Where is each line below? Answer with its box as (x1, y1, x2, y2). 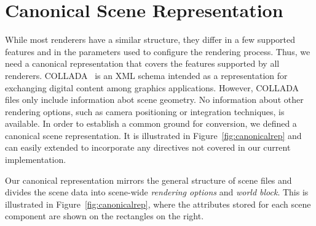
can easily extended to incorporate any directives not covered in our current (5, 141, 291, 154)
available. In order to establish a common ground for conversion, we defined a (5, 117, 297, 130)
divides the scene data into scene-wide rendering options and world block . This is (5, 186, 309, 198)
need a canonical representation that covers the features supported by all (5, 57, 280, 70)
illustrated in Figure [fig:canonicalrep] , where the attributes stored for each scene (5, 197, 311, 210)
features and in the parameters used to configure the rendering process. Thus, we (5, 45, 310, 58)
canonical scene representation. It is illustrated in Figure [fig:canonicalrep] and (5, 129, 302, 141)
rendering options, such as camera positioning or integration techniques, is (5, 105, 285, 118)
